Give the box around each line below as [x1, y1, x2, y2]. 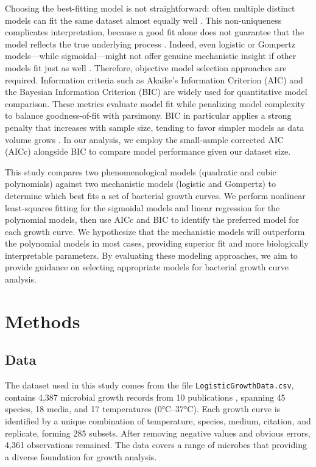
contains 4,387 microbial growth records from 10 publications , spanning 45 [5, 390, 286, 403]
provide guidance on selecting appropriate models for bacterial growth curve [5, 261, 289, 273]
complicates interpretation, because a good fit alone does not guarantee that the [5, 26, 304, 38]
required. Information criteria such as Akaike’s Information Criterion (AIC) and [5, 73, 303, 86]
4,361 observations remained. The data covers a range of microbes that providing [5, 438, 307, 451]
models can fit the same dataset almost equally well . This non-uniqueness [5, 13, 282, 26]
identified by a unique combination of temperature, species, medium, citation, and [5, 415, 311, 427]
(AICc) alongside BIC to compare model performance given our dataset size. [5, 145, 291, 158]
